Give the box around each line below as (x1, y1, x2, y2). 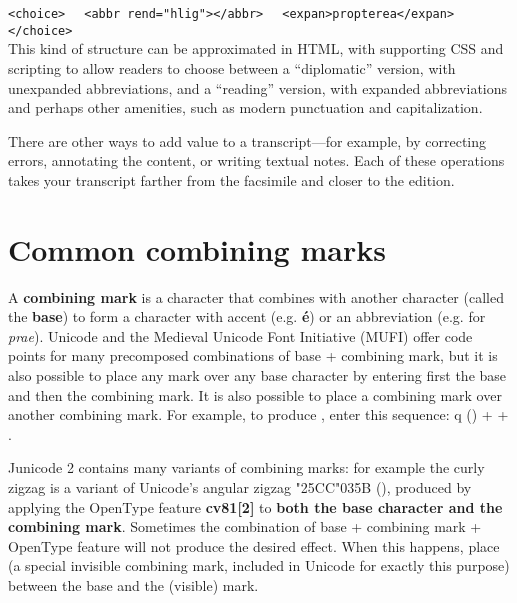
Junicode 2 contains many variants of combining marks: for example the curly (8, 457, 485, 478)
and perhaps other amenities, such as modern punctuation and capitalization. (8, 97, 483, 118)
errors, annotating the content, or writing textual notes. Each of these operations (8, 150, 505, 171)
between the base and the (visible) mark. (8, 574, 259, 595)
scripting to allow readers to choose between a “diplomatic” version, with (8, 57, 456, 78)
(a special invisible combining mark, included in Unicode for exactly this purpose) (8, 555, 510, 576)
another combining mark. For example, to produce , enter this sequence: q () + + (8, 404, 509, 425)
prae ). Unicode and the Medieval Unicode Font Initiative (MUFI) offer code (8, 325, 473, 346)
